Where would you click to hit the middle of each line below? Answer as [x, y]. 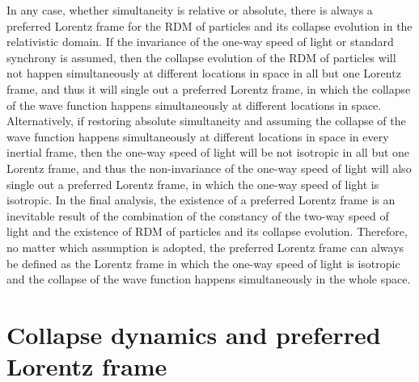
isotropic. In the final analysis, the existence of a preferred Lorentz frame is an [201, 200]
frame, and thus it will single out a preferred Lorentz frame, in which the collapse [209, 88]
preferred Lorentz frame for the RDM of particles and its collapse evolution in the [209, 25]
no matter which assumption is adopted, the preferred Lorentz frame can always [205, 247]
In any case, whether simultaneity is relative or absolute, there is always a [190, 10]
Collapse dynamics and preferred [194, 334]
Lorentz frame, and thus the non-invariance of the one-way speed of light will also [209, 168]
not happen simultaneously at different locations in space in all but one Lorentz [204, 73]
